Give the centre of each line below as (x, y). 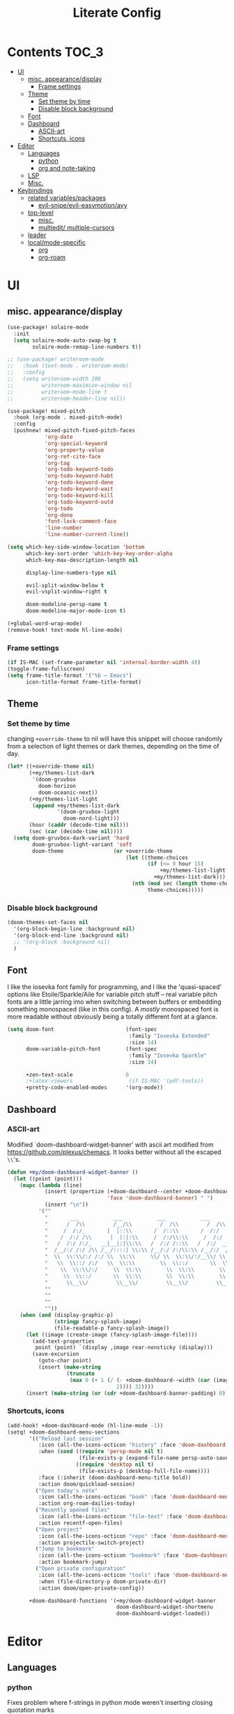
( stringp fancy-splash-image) (97, 1321)
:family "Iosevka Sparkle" (168, 1056)
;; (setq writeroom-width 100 (54, 379)
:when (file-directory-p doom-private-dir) (102, 1581)
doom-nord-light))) (91, 819)
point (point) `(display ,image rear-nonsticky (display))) (124, 1348)
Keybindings (35, 190)
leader (37, 235)
